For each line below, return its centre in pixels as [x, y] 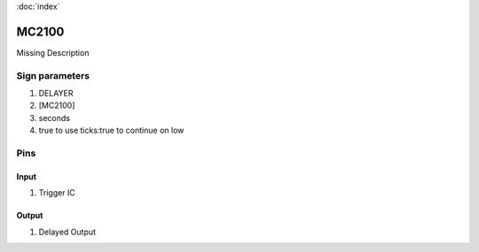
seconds [55, 118]
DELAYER [56, 94]
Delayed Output [67, 232]
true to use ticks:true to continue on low [111, 130]
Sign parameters [53, 75]
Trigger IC [57, 193]
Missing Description [53, 52]
